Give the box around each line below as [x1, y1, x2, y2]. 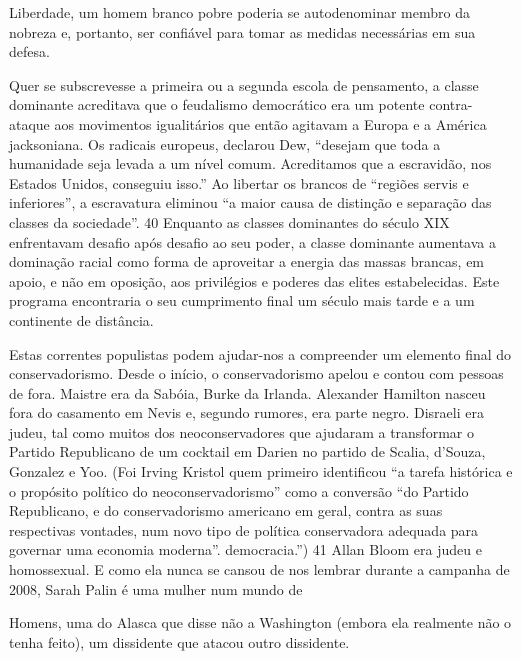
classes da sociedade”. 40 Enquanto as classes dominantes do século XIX [9, 211, 450, 232]
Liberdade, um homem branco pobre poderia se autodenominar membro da [9, 2, 470, 22]
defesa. [9, 41, 50, 62]
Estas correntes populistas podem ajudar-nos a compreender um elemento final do [9, 343, 512, 364]
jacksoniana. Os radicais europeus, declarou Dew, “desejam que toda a [9, 133, 441, 154]
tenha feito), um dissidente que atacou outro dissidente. [9, 631, 350, 652]
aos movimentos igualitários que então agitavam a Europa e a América [54, 113, 487, 134]
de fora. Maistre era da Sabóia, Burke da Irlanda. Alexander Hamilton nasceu [9, 382, 486, 403]
